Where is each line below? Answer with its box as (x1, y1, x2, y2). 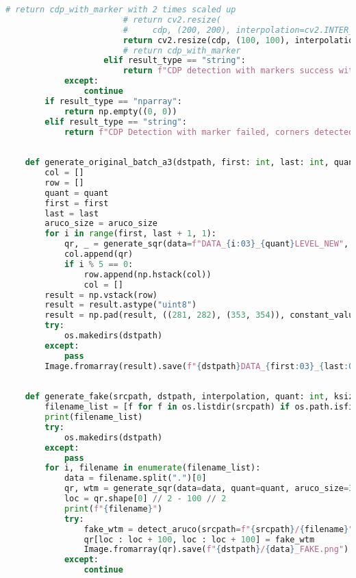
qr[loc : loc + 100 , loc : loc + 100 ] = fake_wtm (84, 534, 315, 544)
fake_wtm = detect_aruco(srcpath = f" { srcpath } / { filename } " (84, 524, 354, 534)
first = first (44, 198, 109, 208)
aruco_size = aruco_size (44, 218, 157, 229)
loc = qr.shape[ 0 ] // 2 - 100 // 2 (64, 494, 227, 503)
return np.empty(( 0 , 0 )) (64, 106, 177, 116)
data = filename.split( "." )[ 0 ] (64, 473, 207, 483)
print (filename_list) (44, 412, 143, 422)
